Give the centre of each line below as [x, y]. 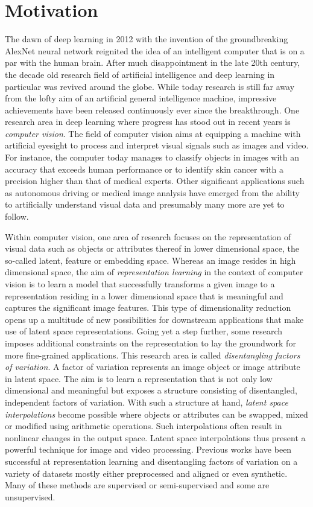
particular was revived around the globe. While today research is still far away [150, 86]
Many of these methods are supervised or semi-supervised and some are [137, 485]
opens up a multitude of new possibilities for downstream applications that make [154, 319]
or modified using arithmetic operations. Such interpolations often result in [144, 426]
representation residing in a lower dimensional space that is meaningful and [144, 295]
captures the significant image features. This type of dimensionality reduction [148, 308]
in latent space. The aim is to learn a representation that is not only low [139, 378]
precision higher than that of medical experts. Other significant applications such [155, 181]
